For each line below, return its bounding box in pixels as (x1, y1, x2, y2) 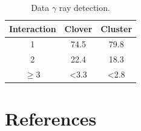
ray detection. (59, 1, 110, 13)
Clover (64, 22, 93, 35)
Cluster (100, 22, 133, 35)
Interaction (9, 22, 56, 35)
